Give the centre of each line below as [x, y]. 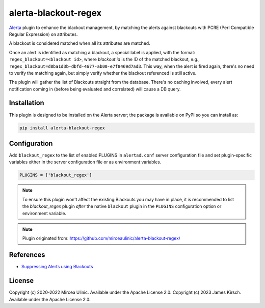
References [27, 255]
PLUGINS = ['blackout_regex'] [56, 175]
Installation [26, 103]
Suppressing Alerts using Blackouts [57, 267]
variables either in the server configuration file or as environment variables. [85, 162]
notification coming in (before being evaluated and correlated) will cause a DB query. [95, 89]
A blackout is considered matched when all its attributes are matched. [80, 43]
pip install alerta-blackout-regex [62, 128]
